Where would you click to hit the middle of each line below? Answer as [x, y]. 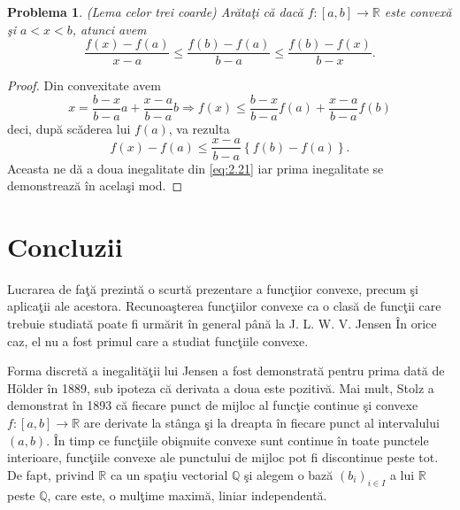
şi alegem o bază [288, 474]
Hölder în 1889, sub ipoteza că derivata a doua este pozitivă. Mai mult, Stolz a [221, 387]
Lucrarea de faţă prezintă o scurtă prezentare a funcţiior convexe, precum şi [213, 288]
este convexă [418, 12]
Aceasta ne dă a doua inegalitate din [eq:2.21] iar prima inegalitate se [195, 168]
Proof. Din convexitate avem [84, 85]
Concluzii [65, 246]
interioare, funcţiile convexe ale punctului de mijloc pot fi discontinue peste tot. [223, 457]
